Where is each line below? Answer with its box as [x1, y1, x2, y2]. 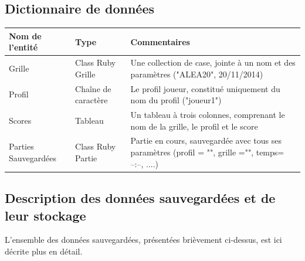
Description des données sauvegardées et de [5, 189, 276, 207]
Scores [9, 114, 32, 126]
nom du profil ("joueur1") [130, 94, 222, 106]
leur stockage [5, 206, 86, 224]
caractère [75, 94, 108, 106]
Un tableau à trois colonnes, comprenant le [130, 109, 285, 121]
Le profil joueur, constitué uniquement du [130, 82, 280, 94]
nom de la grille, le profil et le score [130, 120, 258, 132]
